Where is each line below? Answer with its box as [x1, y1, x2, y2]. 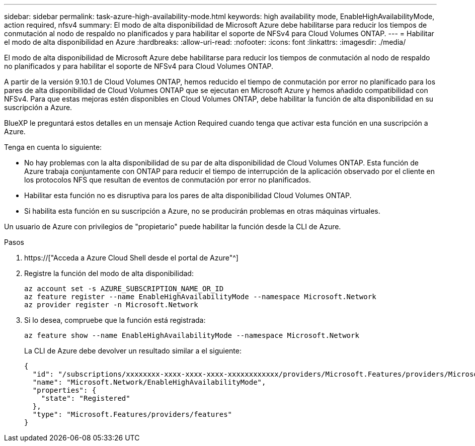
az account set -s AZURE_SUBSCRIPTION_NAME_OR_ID [24, 285, 224, 293]
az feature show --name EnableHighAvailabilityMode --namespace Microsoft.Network [24, 331, 359, 339]
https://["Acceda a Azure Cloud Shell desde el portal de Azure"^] [24, 253, 239, 262]
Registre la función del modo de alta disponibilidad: [24, 269, 194, 278]
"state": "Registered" [41, 394, 130, 402]
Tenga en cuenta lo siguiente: [4, 143, 102, 151]
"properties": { [32, 386, 97, 394]
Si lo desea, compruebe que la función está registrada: [24, 316, 206, 324]
